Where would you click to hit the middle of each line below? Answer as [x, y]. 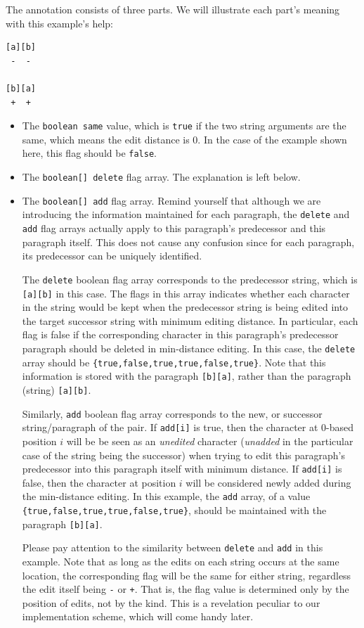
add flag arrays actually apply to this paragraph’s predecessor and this [174, 228]
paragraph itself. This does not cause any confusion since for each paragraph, [188, 242]
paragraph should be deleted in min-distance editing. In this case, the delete [189, 348]
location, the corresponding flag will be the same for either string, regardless [187, 575]
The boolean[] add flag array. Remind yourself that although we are [171, 200]
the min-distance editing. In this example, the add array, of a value [166, 496]
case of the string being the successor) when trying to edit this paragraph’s [184, 455]
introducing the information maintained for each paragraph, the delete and [186, 214]
